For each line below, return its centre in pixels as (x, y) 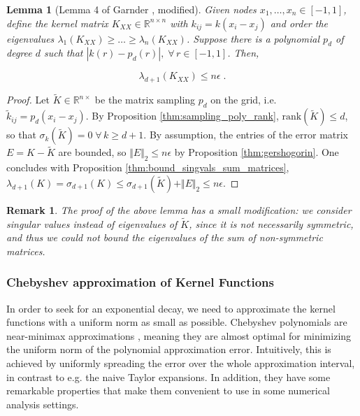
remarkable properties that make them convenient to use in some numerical (168, 390)
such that (63, 53)
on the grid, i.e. (244, 100)
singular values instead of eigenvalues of (92, 223)
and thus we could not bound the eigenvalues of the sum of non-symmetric (165, 237)
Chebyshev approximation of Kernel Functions (140, 282)
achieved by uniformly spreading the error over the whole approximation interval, (181, 363)
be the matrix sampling (145, 100)
